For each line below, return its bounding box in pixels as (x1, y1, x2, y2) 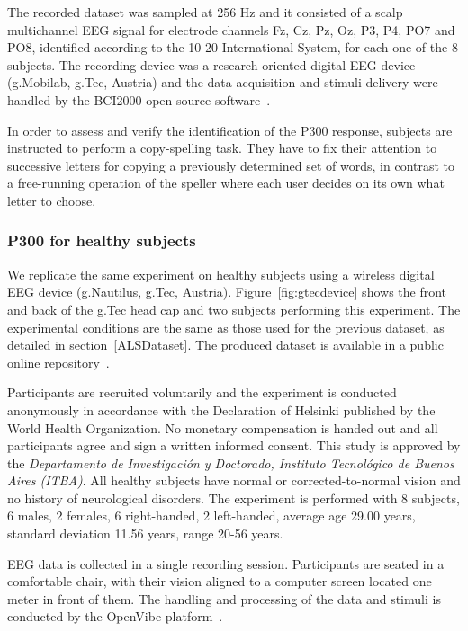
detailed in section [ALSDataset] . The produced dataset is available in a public (7, 335, 444, 354)
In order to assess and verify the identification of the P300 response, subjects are (7, 120, 453, 139)
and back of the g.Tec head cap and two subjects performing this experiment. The (7, 299, 461, 318)
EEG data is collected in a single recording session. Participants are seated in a (7, 554, 445, 573)
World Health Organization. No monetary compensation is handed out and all (7, 418, 438, 437)
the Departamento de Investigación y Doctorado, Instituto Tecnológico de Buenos (7, 453, 454, 472)
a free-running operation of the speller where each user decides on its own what (7, 173, 445, 192)
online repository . (7, 352, 110, 371)
